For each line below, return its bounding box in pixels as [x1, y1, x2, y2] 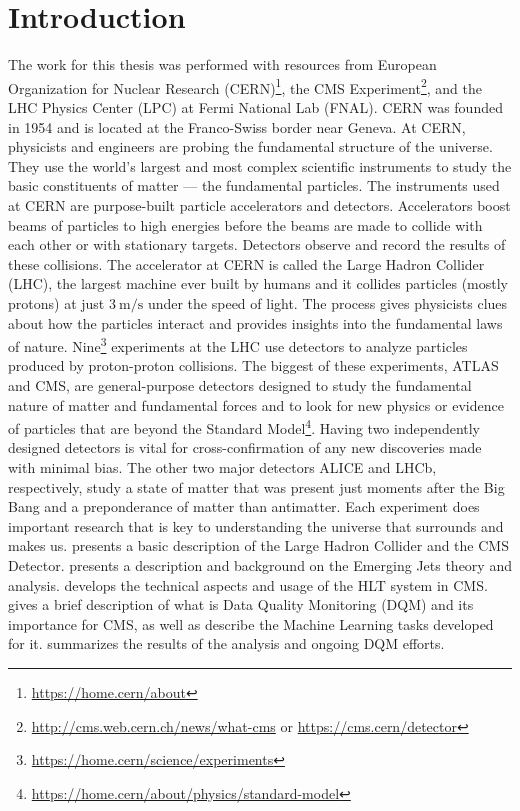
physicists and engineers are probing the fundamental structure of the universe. [8, 136, 493, 157]
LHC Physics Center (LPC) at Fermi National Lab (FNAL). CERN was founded [8, 96, 503, 117]
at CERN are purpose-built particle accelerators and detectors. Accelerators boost [8, 194, 511, 215]
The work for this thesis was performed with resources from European [8, 54, 437, 75]
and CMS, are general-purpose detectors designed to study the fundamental [8, 374, 472, 395]
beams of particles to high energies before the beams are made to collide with [8, 214, 483, 235]
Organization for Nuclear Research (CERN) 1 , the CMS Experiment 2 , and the [8, 74, 482, 98]
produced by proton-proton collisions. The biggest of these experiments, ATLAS [8, 355, 499, 376]
